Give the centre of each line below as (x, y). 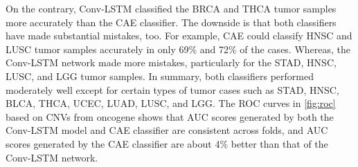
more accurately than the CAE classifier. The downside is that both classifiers (171, 22)
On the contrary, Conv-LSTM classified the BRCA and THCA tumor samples (171, 8)
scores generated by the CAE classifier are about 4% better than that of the (167, 143)
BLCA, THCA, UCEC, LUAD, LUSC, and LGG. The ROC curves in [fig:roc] (171, 103)
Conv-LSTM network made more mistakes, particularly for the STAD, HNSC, (171, 62)
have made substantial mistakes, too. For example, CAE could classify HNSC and (179, 36)
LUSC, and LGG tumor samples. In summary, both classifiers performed (160, 76)
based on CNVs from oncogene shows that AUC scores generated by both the (170, 116)
